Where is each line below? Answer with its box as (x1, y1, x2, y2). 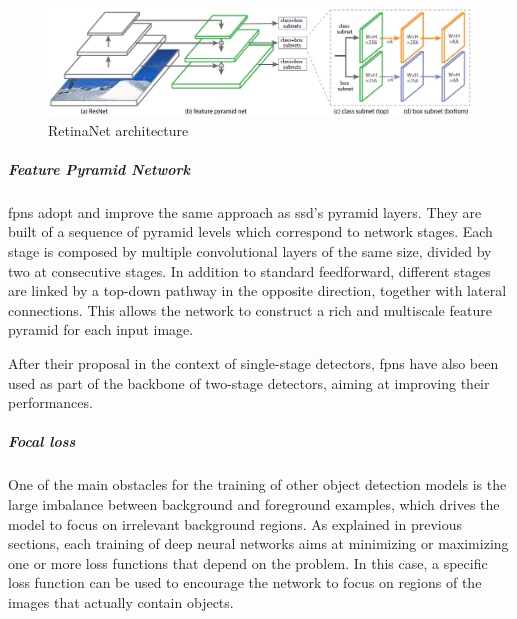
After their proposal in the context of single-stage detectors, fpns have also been (8, 352, 499, 373)
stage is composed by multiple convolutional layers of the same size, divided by (8, 241, 492, 261)
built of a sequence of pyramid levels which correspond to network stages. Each (8, 221, 493, 242)
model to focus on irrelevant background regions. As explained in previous (8, 513, 462, 534)
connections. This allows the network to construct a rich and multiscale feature (8, 299, 492, 320)
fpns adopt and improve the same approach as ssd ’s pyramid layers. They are (8, 201, 482, 222)
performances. (8, 392, 93, 413)
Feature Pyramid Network (8, 158, 190, 179)
